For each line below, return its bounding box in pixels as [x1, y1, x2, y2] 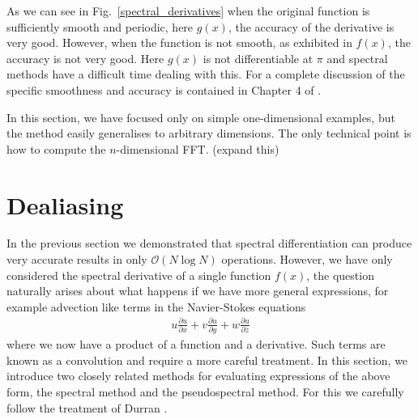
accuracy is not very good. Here [6, 49, 164, 66]
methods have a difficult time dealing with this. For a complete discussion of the [6, 66, 405, 83]
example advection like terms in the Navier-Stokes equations [6, 298, 306, 315]
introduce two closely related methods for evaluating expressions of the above [6, 367, 390, 384]
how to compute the [6, 140, 106, 157]
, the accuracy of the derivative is [228, 18, 395, 35]
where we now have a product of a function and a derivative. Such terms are [6, 336, 386, 353]
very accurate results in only [6, 251, 147, 268]
